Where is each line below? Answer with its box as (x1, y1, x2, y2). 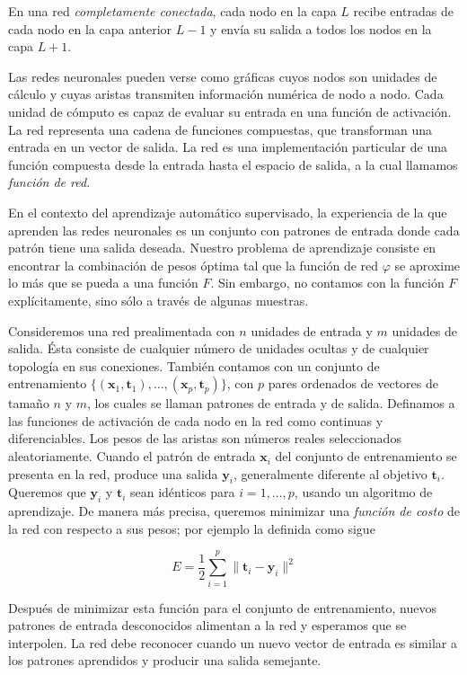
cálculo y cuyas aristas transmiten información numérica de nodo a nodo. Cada (8, 84, 444, 103)
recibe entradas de (353, 2, 454, 20)
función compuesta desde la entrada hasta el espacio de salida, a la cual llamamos (8, 155, 458, 173)
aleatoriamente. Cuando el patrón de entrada (8, 447, 256, 466)
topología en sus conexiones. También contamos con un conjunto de (8, 356, 380, 375)
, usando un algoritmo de (294, 483, 433, 502)
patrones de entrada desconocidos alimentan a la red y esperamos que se (8, 616, 407, 635)
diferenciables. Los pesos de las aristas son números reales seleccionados (8, 429, 401, 448)
